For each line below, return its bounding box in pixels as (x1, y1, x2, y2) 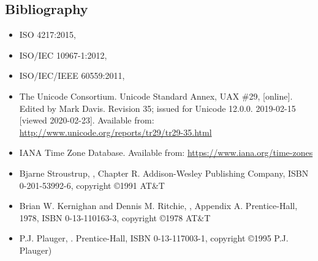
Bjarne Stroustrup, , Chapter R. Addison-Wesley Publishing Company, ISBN (19, 166, 309, 179)
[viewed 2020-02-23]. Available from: (19, 114, 154, 127)
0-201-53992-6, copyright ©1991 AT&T (19, 178, 165, 191)
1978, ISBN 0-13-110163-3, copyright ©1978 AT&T (19, 211, 211, 224)
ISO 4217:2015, (19, 28, 76, 41)
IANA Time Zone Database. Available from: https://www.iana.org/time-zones (19, 146, 313, 159)
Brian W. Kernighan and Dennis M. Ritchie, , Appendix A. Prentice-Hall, (19, 199, 298, 212)
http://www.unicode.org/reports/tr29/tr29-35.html (19, 125, 212, 138)
